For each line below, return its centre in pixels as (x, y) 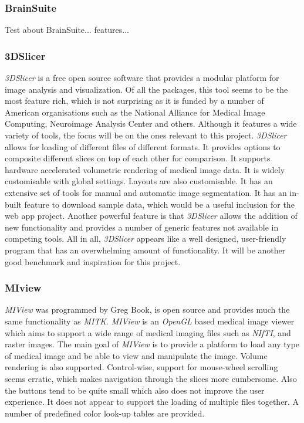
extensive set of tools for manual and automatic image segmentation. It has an (146, 192)
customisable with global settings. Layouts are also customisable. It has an (139, 181)
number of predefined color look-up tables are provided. (105, 413)
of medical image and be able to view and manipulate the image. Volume (136, 355)
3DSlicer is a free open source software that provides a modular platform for (142, 78)
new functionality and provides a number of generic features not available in (142, 227)
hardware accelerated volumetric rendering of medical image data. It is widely (145, 169)
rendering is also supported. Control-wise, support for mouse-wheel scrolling (141, 367)
